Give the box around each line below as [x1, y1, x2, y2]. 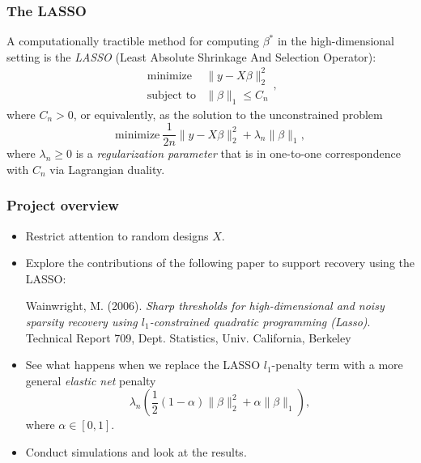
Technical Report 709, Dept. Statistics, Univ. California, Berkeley [25, 329, 351, 346]
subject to [147, 89, 197, 101]
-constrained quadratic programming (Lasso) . [149, 313, 371, 329]
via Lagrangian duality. [49, 160, 165, 177]
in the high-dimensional [277, 32, 394, 49]
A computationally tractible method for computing [6, 32, 260, 49]
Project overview [6, 195, 119, 215]
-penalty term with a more [271, 356, 403, 373]
